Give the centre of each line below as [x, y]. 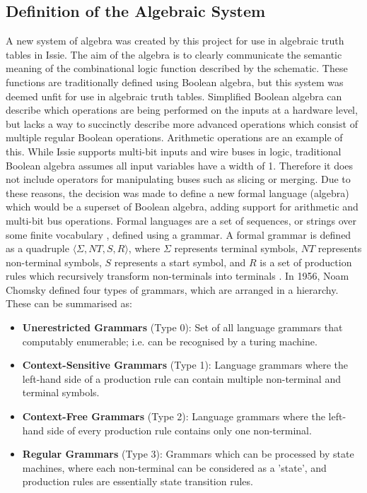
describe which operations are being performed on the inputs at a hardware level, [182, 110]
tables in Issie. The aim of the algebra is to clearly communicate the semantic [174, 54]
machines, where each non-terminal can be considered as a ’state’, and [174, 467]
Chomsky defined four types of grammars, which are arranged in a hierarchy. [172, 289]
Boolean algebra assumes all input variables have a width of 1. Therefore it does [180, 165]
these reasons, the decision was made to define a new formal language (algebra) [177, 192]
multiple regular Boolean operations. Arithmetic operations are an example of [174, 137]
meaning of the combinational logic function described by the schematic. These [177, 68]
